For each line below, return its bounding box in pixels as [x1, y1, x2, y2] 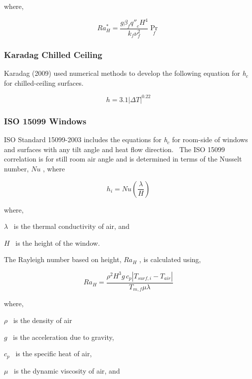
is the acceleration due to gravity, [13, 331, 114, 342]
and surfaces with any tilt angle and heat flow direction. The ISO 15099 [4, 144, 225, 154]
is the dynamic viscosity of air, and [14, 365, 120, 376]
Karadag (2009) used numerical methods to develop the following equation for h [4, 68, 246, 78]
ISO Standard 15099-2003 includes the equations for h [4, 134, 168, 145]
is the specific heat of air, [15, 348, 92, 359]
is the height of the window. [15, 237, 100, 248]
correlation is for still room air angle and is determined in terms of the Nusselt [4, 154, 242, 164]
